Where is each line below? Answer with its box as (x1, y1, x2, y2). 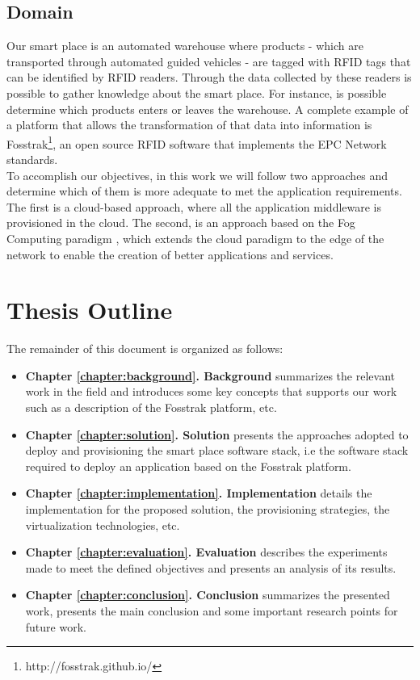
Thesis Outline (6, 293, 173, 326)
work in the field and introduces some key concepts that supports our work (25, 383, 397, 400)
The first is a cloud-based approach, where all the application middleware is (6, 198, 382, 215)
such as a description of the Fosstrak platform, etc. (25, 399, 277, 416)
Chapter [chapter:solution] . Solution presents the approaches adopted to (25, 426, 409, 443)
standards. (6, 151, 58, 168)
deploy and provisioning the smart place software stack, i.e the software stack (25, 442, 409, 459)
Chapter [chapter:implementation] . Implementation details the (25, 485, 372, 502)
